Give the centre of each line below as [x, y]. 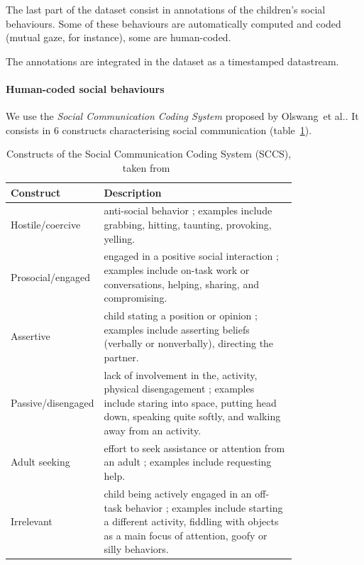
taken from [146, 167]
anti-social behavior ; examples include [188, 210]
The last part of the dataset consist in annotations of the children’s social [166, 9]
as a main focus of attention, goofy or [186, 535]
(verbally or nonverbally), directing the [189, 343]
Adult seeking [40, 462]
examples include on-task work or [177, 270]
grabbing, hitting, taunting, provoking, [188, 224]
